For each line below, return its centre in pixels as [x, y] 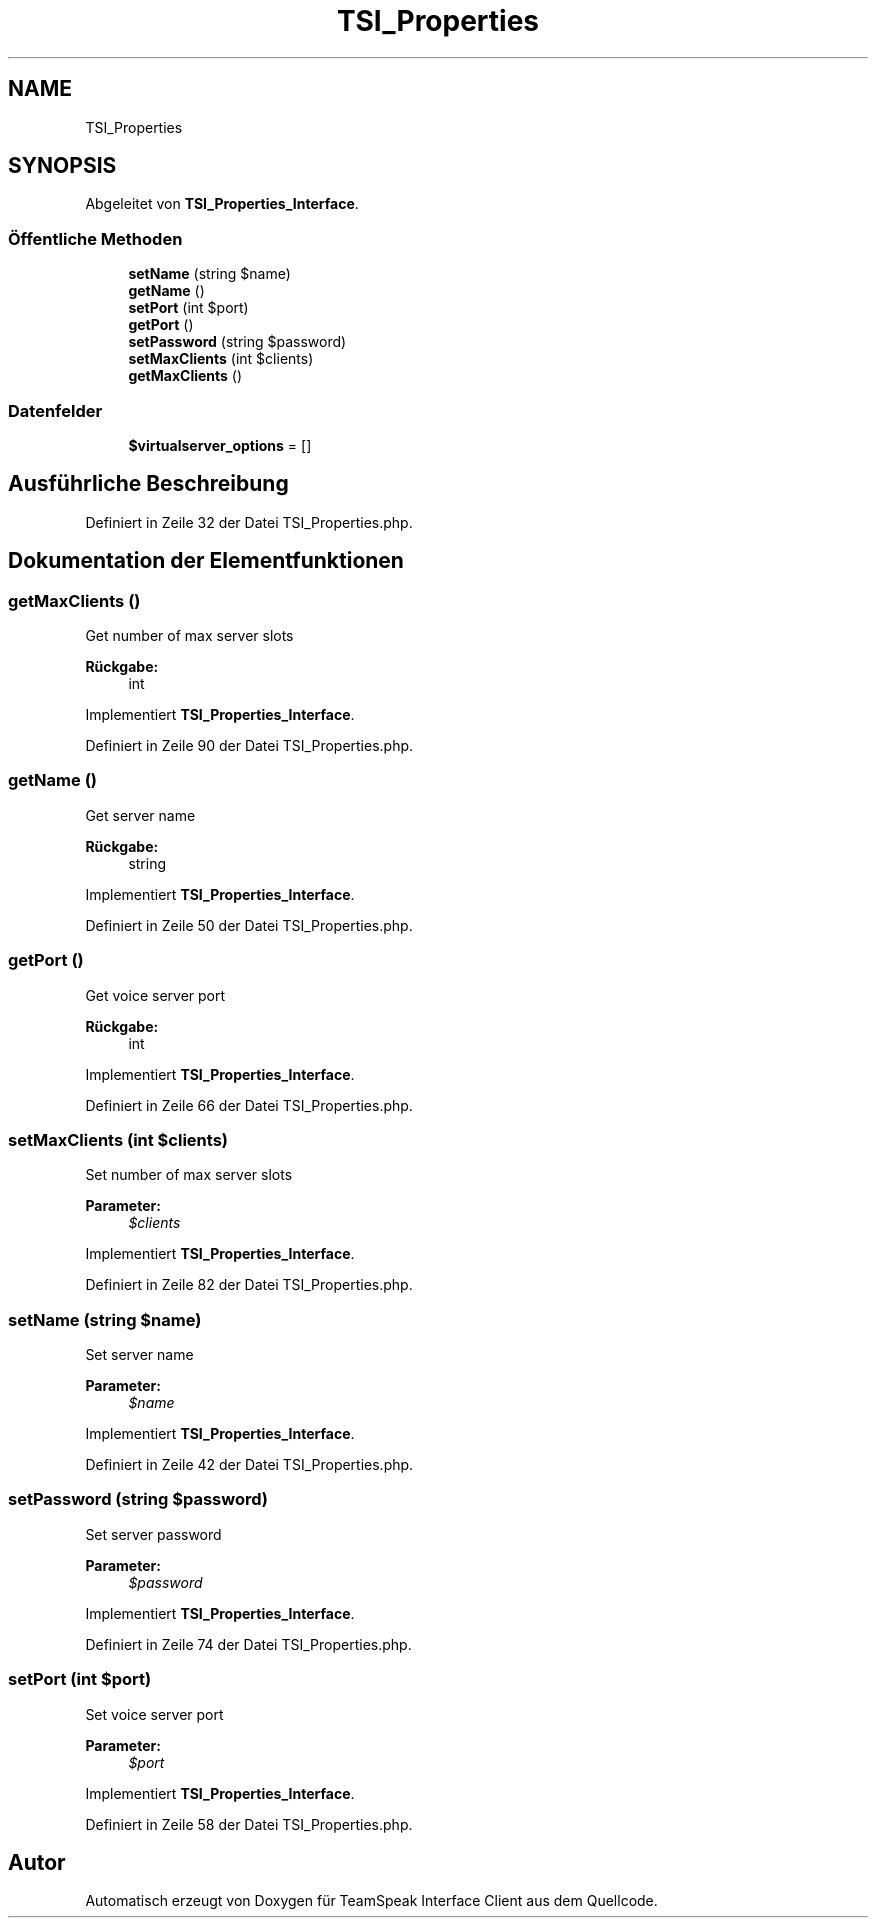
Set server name [139, 1354]
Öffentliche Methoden [95, 238]
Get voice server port [155, 995]
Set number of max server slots [189, 1175]
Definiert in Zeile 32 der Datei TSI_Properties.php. [249, 522]
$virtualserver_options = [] [220, 445]
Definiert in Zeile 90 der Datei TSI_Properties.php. [249, 745]
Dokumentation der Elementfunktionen [206, 561]
